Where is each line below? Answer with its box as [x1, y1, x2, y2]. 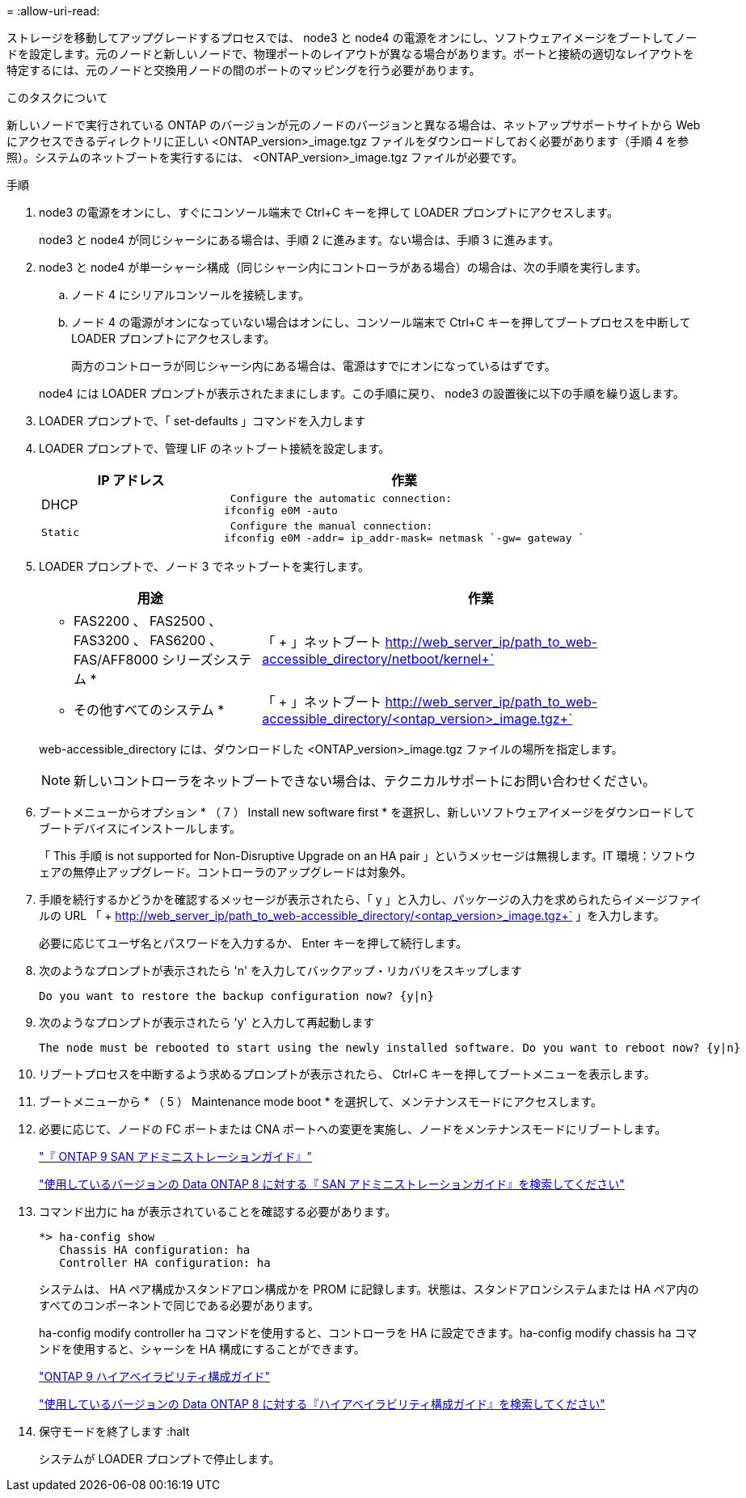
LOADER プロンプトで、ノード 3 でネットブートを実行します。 [39, 559, 370, 573]
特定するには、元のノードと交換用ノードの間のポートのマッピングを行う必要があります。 [6, 63, 481, 77]
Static [41, 525, 79, 538]
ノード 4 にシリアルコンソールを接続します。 [71, 288, 310, 302]
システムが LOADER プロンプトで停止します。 [39, 1452, 280, 1466]
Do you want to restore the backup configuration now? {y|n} [39, 990, 434, 1002]
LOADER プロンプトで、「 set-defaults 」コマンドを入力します [39, 414, 366, 428]
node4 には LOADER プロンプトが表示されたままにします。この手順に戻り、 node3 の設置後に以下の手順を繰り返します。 [39, 386, 685, 400]
